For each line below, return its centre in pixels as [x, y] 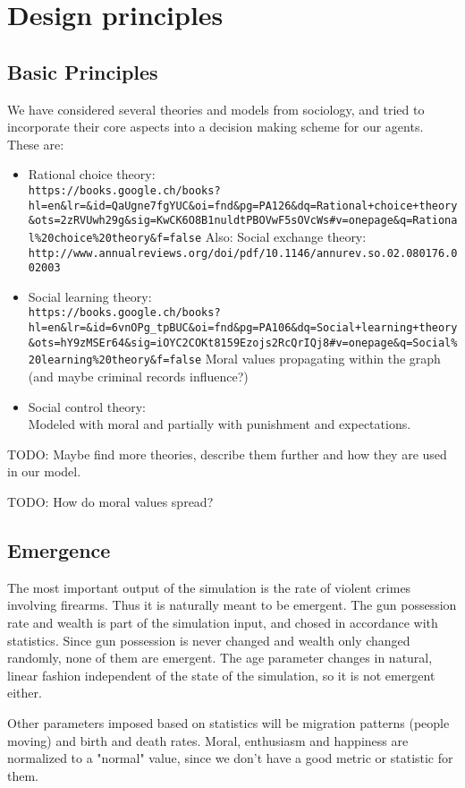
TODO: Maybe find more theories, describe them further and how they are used [227, 454]
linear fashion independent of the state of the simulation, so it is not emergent [221, 675]
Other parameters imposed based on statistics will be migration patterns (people [228, 723]
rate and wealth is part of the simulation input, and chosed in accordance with [223, 623]
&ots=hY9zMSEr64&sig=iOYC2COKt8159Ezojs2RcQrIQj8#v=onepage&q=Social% [243, 343]
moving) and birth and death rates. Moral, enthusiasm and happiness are [208, 740]
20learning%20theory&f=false [115, 360]
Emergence [59, 550]
